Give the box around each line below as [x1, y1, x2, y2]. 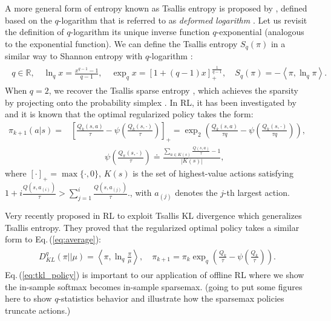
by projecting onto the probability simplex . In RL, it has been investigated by [5, 96, 297, 108]
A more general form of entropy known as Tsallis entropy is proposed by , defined [5, 2, 307, 14]
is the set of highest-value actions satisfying [133, 167, 293, 180]
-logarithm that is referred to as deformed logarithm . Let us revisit [58, 13, 307, 26]
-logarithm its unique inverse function [70, 25, 210, 38]
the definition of [5, 25, 64, 38]
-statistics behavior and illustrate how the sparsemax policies [58, 292, 284, 305]
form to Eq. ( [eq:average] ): [5, 233, 101, 245]
